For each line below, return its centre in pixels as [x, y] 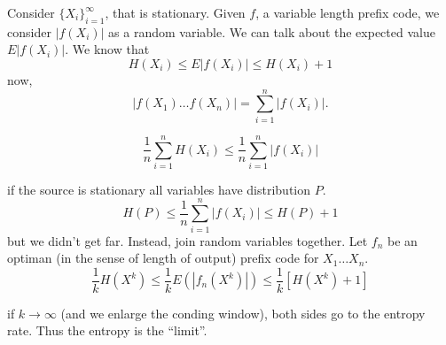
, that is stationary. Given [175, 12]
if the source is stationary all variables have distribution [159, 189]
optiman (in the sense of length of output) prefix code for [163, 258]
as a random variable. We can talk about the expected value [272, 31]
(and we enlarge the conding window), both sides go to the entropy [243, 313]
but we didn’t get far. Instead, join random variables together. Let [188, 240]
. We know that [107, 49]
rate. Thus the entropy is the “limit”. [107, 330]
